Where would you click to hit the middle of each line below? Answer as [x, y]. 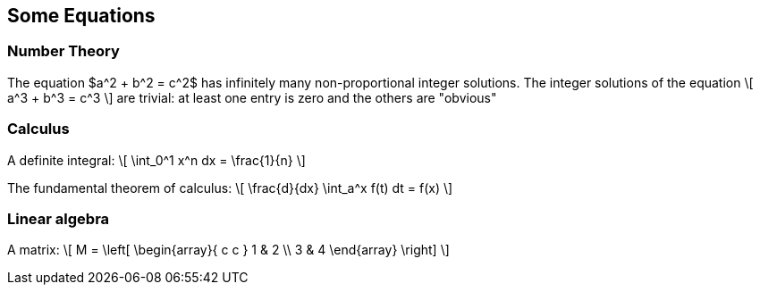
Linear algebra [59, 218]
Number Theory [63, 51]
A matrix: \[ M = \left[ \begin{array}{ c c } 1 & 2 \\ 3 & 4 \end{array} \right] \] [228, 250]
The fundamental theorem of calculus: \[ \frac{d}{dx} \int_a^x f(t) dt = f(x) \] [230, 188]
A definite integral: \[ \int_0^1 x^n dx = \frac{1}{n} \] [156, 160]
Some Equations [81, 16]
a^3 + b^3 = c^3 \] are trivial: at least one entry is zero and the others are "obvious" [252, 97]
